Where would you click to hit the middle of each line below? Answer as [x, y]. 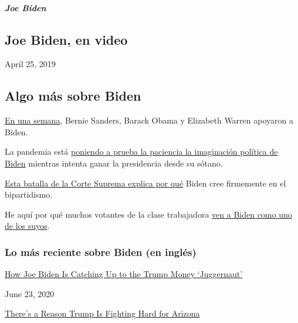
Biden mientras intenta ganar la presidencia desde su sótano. [114, 163]
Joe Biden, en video [66, 39]
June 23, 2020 [30, 293]
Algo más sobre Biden [73, 96]
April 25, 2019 [30, 64]
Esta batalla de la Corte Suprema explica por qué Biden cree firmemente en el [145, 183]
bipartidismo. [29, 194]
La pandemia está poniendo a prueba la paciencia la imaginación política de [141, 151]
